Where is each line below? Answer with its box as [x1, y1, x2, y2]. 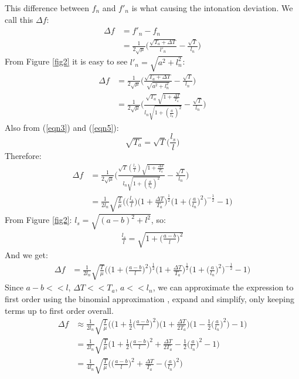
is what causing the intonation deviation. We [131, 2, 293, 13]
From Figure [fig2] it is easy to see [5, 55, 128, 67]
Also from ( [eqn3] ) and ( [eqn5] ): [5, 121, 119, 133]
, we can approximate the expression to [152, 281, 294, 293]
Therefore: [5, 150, 42, 162]
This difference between [5, 2, 89, 13]
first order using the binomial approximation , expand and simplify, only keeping [5, 293, 294, 305]
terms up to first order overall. [5, 304, 114, 316]
